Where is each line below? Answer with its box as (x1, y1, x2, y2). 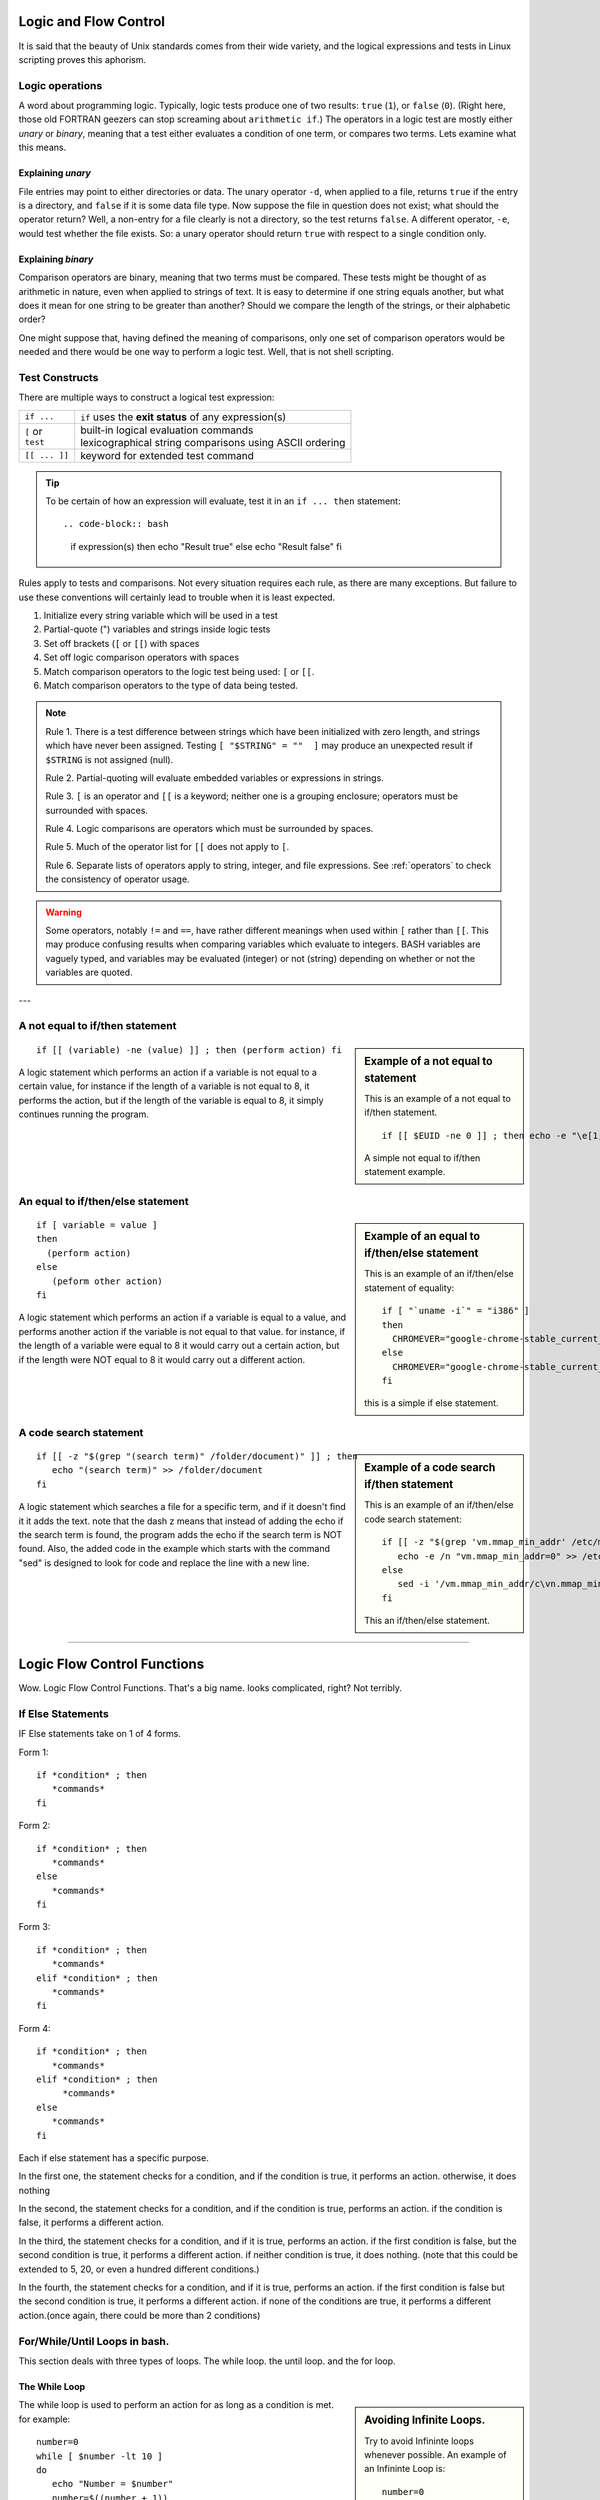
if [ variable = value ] (36, 1220, 158, 1231)
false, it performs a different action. (18, 2216, 164, 2229)
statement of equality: (364, 1281, 455, 1294)
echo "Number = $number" (51, 2478, 174, 2490)
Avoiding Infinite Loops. (364, 2413, 486, 2427)
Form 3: (18, 1921, 51, 1933)
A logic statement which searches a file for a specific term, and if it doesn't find (18, 1501, 347, 1513)
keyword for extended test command (80, 448, 254, 462)
